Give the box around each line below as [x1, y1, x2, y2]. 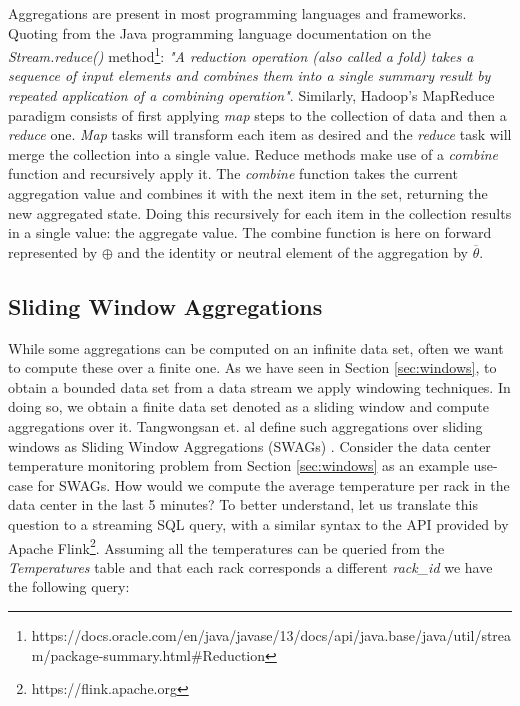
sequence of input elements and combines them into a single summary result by [8, 65, 491, 86]
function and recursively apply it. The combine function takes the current [8, 163, 458, 184]
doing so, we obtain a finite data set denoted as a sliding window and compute [8, 396, 489, 417]
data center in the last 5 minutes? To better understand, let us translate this [8, 494, 478, 515]
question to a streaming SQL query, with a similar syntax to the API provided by [8, 513, 509, 534]
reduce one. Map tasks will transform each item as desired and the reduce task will [8, 124, 512, 145]
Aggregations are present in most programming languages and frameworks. [8, 3, 467, 23]
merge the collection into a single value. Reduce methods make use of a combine [8, 143, 498, 164]
